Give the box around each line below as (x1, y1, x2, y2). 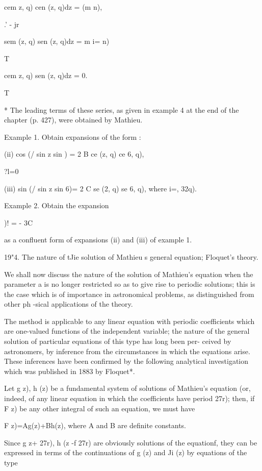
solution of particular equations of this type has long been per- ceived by (4, 336, 231, 346)
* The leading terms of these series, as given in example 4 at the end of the (4, 104, 239, 115)
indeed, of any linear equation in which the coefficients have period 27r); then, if (4, 393, 255, 404)
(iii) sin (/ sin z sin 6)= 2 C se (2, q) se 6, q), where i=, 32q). (4, 183, 197, 193)
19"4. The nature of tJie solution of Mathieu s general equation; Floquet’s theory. (4, 251, 258, 262)
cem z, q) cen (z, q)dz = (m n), (4, 2, 102, 12)
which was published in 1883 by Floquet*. (4, 365, 135, 376)
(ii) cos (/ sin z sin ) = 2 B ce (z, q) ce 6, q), (4, 148, 144, 159)
